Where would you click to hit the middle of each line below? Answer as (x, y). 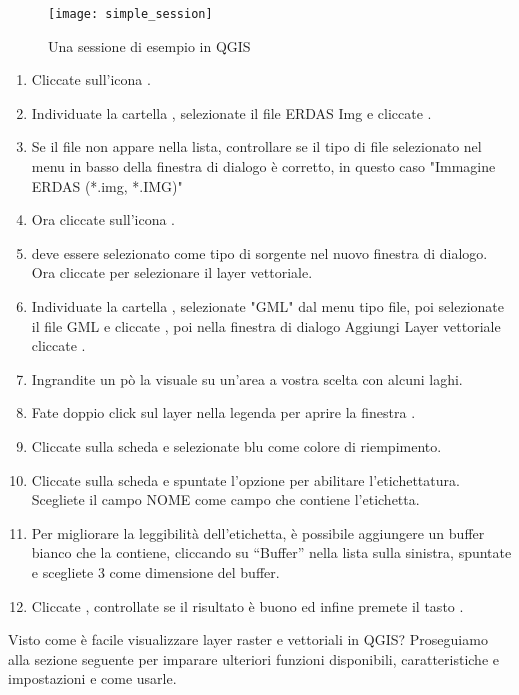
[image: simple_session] (130, 14)
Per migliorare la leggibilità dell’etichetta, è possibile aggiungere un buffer (258, 532)
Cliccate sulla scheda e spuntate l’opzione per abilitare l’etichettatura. (245, 479)
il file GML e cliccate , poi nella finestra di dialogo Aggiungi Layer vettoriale (266, 325)
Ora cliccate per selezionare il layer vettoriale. (172, 272)
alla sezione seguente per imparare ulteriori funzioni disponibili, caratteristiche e (253, 658)
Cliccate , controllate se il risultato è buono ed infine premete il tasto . (247, 605)
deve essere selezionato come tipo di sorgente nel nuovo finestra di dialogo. (259, 252)
